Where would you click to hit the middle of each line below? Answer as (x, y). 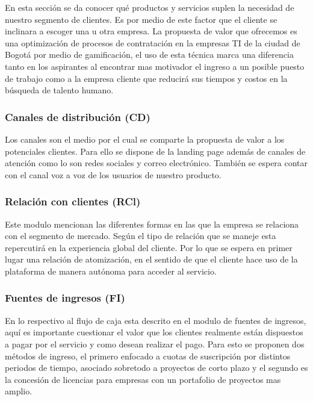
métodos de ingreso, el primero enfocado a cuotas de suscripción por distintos (148, 356)
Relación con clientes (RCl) (73, 201)
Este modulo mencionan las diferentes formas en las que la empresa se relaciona (152, 224)
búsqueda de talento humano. (59, 90)
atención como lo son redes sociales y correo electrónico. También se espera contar (156, 163)
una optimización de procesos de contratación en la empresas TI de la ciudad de (153, 42)
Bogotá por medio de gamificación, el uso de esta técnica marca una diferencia (149, 54)
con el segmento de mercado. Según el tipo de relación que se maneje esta (141, 236)
